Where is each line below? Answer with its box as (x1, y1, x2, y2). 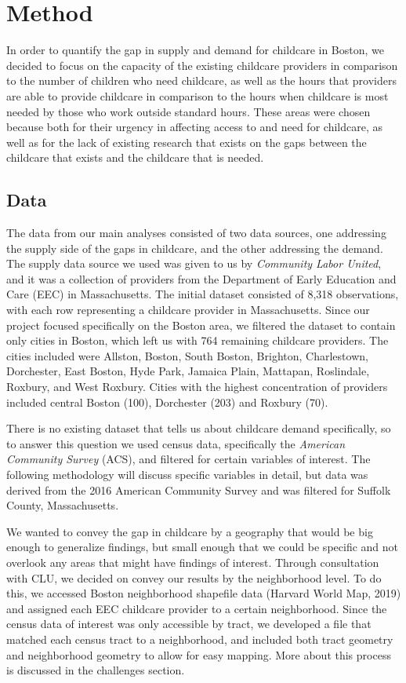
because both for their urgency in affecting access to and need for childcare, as (6, 119, 382, 135)
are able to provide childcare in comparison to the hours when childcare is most (6, 87, 389, 104)
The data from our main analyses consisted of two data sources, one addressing (6, 225, 386, 241)
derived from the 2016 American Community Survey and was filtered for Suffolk (6, 481, 391, 498)
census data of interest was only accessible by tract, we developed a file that (6, 615, 372, 632)
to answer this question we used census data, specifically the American (6, 435, 346, 451)
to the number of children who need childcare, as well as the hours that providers (6, 72, 397, 89)
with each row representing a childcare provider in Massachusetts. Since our (6, 301, 370, 318)
